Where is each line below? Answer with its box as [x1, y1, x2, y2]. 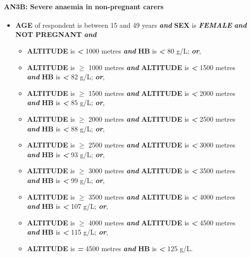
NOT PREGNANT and [15, 29, 97, 39]
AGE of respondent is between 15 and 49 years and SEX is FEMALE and [15, 19, 247, 30]
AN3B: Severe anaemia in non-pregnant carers [4, 1, 164, 11]
